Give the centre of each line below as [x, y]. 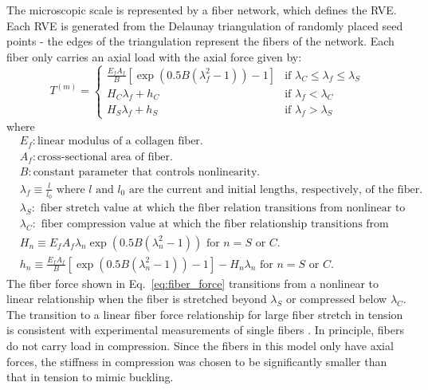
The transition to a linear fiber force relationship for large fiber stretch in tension [205, 314]
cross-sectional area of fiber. [105, 157]
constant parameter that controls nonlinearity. [147, 173]
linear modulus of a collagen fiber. [120, 142]
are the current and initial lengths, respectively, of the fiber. [276, 189]
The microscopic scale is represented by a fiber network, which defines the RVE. [202, 10]
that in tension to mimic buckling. [90, 377]
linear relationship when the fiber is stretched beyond [137, 299]
